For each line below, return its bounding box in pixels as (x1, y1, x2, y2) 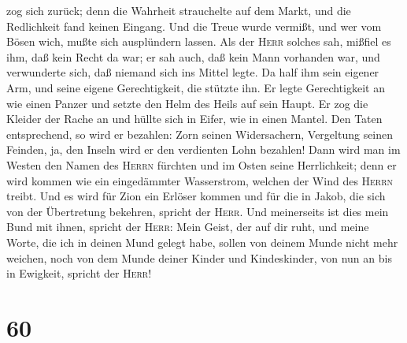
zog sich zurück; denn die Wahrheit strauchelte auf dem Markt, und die (6, 2, 351, 18)
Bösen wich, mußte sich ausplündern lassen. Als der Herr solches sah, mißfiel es (6, 33, 391, 50)
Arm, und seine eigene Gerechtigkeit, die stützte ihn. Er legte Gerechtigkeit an (6, 79, 385, 95)
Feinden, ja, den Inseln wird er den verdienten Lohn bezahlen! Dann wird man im (6, 141, 401, 158)
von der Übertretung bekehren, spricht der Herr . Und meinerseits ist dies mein (6, 203, 389, 219)
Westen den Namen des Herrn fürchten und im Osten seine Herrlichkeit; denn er (6, 156, 397, 173)
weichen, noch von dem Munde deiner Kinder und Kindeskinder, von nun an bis (6, 249, 392, 266)
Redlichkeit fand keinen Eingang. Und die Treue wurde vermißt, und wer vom (6, 17, 382, 34)
